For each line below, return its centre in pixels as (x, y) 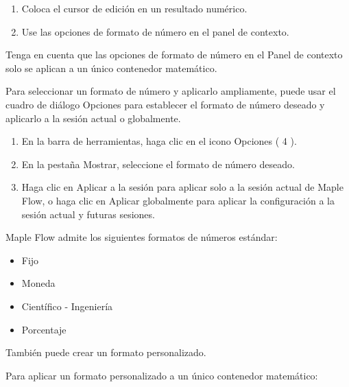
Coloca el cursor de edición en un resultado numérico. (134, 8)
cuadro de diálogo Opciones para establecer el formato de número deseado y (165, 104)
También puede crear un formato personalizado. (106, 352)
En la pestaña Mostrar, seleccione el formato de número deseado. (158, 164)
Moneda (38, 283)
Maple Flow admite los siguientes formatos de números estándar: (142, 237)
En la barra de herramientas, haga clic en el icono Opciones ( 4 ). (159, 141)
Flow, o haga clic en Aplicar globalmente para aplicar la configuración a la (178, 200)
